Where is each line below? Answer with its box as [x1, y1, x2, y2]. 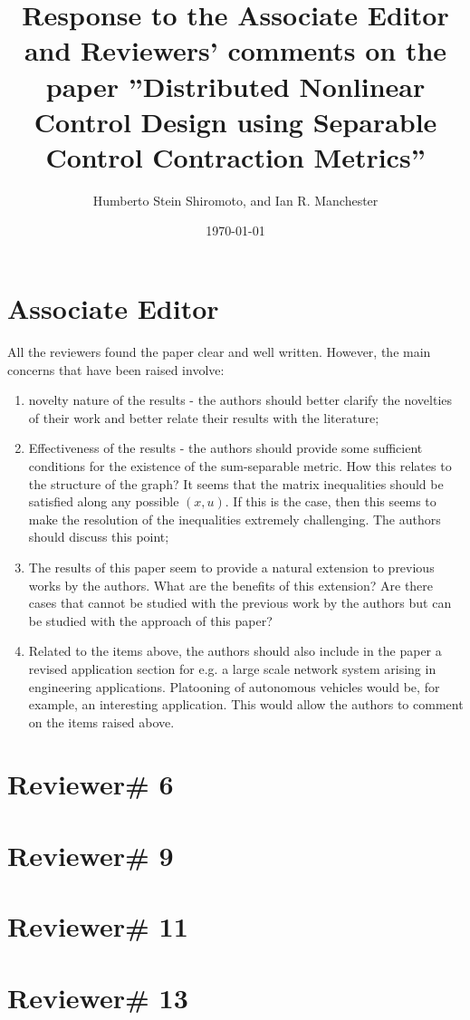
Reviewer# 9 [7, 836, 174, 873]
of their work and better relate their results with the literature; [28, 408, 379, 427]
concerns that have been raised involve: [7, 360, 225, 379]
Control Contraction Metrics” [45, 138, 426, 175]
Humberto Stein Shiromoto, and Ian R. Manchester [92, 190, 379, 209]
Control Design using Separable [34, 102, 437, 140]
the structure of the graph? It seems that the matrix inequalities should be [28, 474, 444, 493]
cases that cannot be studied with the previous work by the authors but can [28, 593, 452, 612]
